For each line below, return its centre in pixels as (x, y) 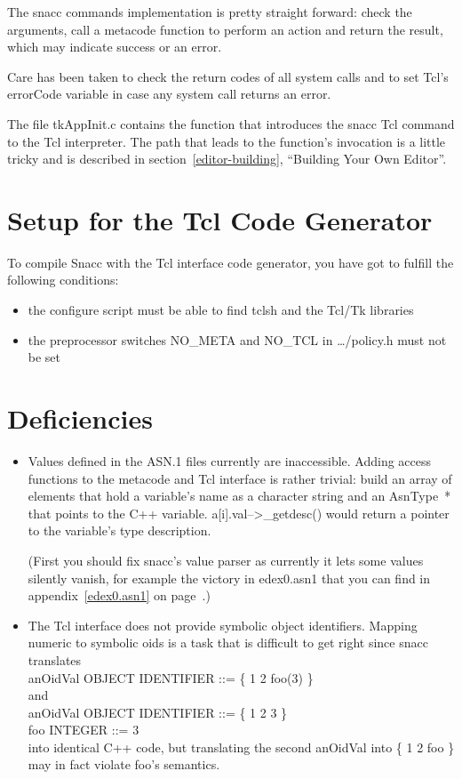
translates (55, 659)
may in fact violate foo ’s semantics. (124, 764)
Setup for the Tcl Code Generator (220, 219)
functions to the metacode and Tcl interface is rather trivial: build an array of (240, 478)
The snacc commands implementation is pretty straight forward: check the (210, 12)
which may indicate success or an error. (115, 47)
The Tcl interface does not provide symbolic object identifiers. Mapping (223, 625)
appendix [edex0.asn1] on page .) (119, 595)
